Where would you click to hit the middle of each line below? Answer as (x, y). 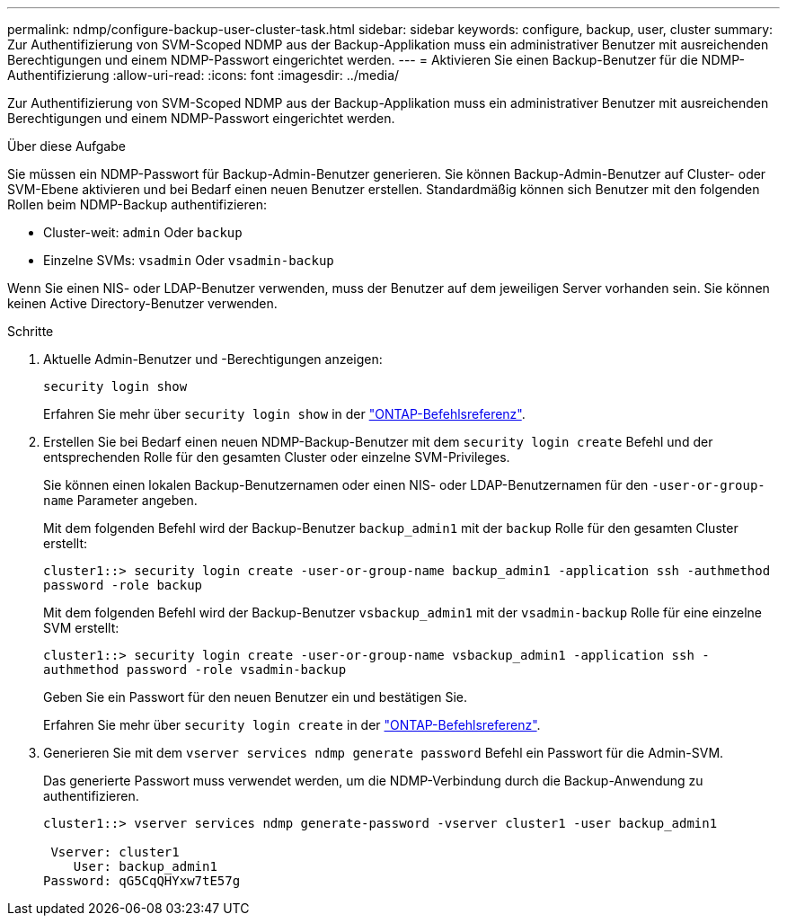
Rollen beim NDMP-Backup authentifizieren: (137, 204)
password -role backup (123, 585)
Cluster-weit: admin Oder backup (143, 232)
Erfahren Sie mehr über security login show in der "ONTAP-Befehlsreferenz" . (284, 414)
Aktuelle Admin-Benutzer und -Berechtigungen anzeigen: (213, 359)
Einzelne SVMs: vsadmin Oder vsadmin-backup (189, 260)
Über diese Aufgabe (66, 146)
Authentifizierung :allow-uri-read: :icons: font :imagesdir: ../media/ (203, 75)
